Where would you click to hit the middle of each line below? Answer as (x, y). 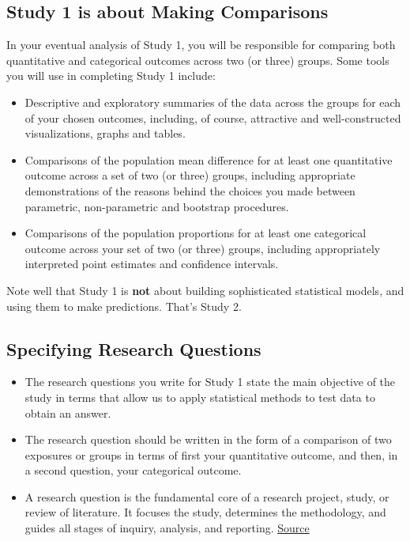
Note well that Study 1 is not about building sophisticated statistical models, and (205, 290)
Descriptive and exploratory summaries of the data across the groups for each (213, 102)
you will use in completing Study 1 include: (111, 76)
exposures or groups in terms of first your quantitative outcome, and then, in (211, 454)
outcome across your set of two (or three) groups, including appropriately (203, 248)
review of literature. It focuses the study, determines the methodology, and (205, 512)
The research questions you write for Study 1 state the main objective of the (210, 382)
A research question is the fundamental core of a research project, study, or (207, 496)
